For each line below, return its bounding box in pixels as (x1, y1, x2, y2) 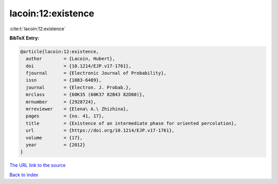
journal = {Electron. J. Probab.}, (26, 85, 132, 90)
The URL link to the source (9, 162, 66, 169)
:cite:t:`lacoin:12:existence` (9, 26, 66, 32)
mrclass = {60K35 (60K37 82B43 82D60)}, (26, 92, 145, 97)
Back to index (9, 172, 38, 178)
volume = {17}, (26, 135, 83, 140)
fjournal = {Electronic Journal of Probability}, (26, 70, 167, 76)
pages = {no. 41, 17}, (26, 113, 105, 119)
